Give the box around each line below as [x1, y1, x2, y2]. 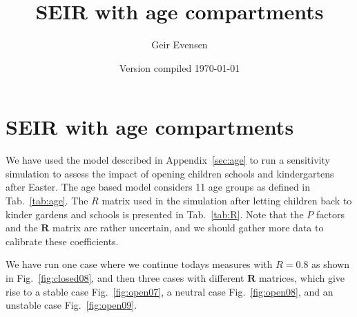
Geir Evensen [151, 37, 208, 52]
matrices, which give [258, 271, 345, 285]
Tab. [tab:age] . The [6, 193, 88, 208]
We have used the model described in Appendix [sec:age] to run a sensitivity [6, 153, 330, 167]
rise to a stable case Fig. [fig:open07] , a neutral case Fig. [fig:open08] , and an [6, 284, 334, 298]
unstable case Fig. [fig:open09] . [6, 298, 137, 312]
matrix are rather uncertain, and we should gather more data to [52, 220, 324, 235]
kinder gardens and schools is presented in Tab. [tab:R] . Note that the [6, 206, 304, 221]
